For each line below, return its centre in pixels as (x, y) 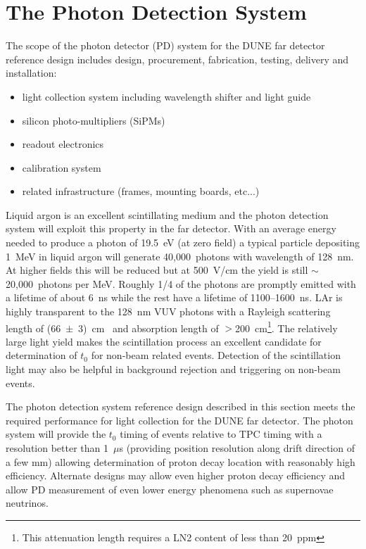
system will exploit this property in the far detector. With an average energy (171, 228)
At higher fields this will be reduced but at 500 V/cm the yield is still (157, 270)
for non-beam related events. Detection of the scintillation (216, 355)
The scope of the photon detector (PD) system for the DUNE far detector (165, 45)
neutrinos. (27, 503)
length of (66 (33, 328)
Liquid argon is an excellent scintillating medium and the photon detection (167, 214)
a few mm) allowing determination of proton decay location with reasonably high (181, 461)
